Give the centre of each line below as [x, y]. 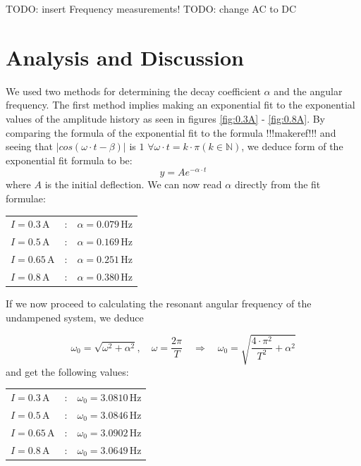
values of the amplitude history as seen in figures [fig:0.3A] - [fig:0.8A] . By [165, 118]
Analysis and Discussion [125, 57]
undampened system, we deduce [75, 317]
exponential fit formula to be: [69, 160]
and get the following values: [67, 371]
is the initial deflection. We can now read [133, 184]
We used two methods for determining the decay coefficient [133, 91]
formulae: [26, 198]
